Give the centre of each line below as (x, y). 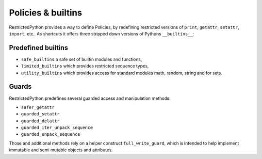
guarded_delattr (41, 121)
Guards (20, 87)
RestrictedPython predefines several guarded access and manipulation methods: (90, 98)
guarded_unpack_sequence (50, 134)
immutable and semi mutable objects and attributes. (61, 150)
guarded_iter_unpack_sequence (57, 128)
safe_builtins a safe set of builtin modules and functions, (82, 59)
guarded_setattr (41, 114)
